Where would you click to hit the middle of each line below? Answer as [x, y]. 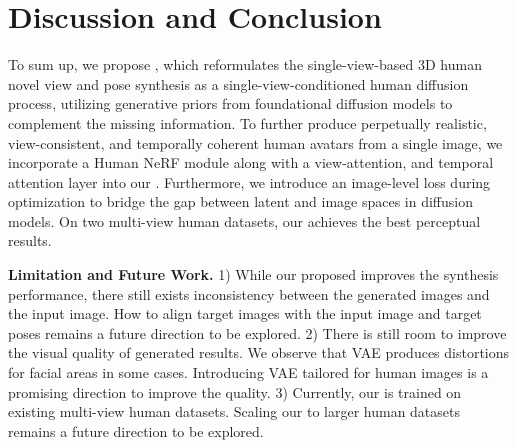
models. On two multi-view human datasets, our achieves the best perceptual [244, 220]
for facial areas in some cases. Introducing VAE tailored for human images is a [248, 372]
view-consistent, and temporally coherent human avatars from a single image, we [255, 142]
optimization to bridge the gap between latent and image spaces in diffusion [240, 201]
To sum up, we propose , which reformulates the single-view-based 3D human [245, 64]
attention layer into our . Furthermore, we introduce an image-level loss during [249, 181]
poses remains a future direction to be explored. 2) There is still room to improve [257, 332]
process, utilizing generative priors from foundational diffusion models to [230, 103]
